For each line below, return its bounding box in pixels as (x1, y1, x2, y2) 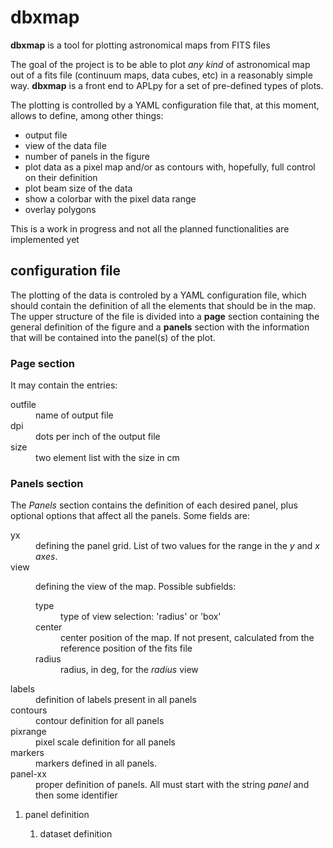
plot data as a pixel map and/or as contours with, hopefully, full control (24, 161, 316, 173)
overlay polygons (24, 203, 97, 215)
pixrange (10, 726, 47, 738)
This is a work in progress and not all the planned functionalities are (10, 222, 290, 235)
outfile (10, 399, 37, 411)
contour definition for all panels (35, 715, 165, 727)
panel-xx (10, 768, 47, 780)
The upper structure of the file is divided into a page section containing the (10, 310, 320, 322)
